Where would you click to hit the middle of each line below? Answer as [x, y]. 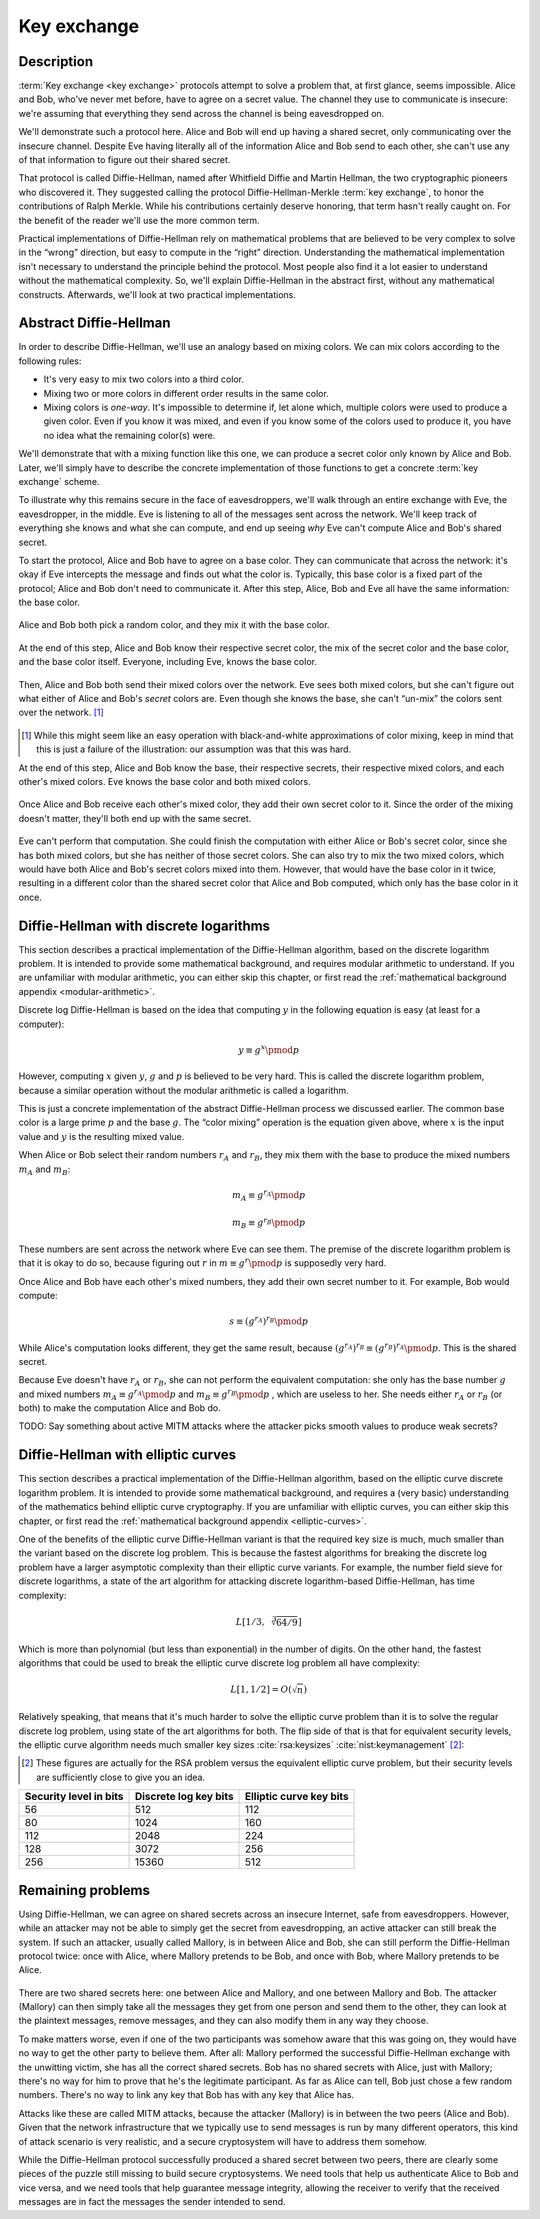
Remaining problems [84, 1890]
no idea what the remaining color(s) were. [129, 435]
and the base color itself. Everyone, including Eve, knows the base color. [167, 662]
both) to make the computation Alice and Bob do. [120, 1408]
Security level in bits [74, 1797]
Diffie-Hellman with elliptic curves [127, 1455]
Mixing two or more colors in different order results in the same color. [186, 393]
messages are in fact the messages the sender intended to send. [152, 2202]
